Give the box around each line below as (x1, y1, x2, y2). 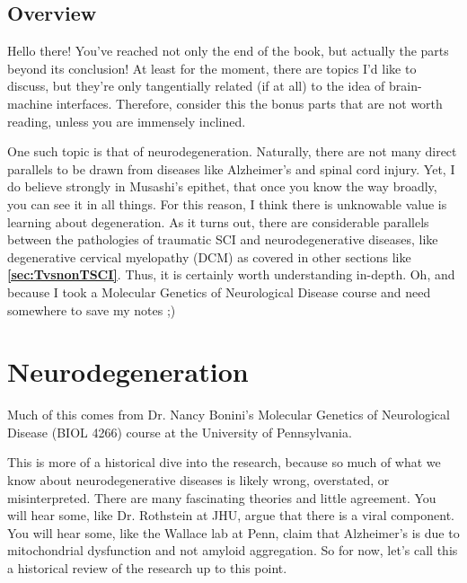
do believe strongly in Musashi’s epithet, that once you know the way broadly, (7, 177, 437, 196)
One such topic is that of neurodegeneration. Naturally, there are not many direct (7, 142, 457, 161)
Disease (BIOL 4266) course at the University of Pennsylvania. (7, 422, 352, 441)
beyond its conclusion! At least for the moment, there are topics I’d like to (7, 58, 417, 77)
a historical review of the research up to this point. (7, 558, 287, 577)
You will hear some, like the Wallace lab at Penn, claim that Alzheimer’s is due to (7, 523, 460, 542)
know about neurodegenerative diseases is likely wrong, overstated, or (7, 471, 390, 490)
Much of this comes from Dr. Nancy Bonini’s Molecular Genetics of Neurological (7, 405, 450, 424)
